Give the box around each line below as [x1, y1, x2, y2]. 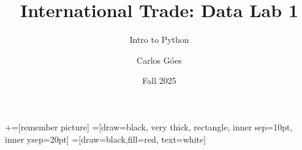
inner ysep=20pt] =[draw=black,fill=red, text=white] [5, 132, 206, 145]
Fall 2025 [142, 74, 176, 87]
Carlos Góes [137, 53, 182, 66]
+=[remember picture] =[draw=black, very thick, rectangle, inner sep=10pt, [5, 120, 293, 133]
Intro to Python [129, 33, 189, 46]
